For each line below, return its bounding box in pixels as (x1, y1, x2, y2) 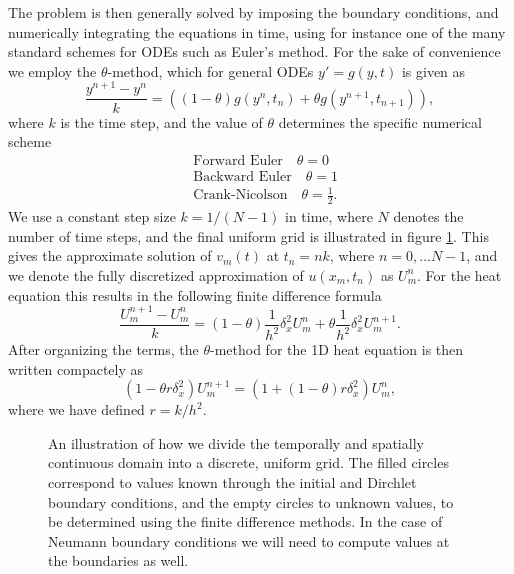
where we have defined (8, 399, 145, 420)
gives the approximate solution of (8, 245, 212, 266)
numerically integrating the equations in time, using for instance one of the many (8, 21, 506, 42)
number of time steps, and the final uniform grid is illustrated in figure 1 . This (8, 225, 489, 246)
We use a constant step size (8, 206, 176, 227)
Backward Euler (193, 169, 292, 184)
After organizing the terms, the (8, 339, 199, 360)
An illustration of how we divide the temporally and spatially (48, 432, 424, 453)
